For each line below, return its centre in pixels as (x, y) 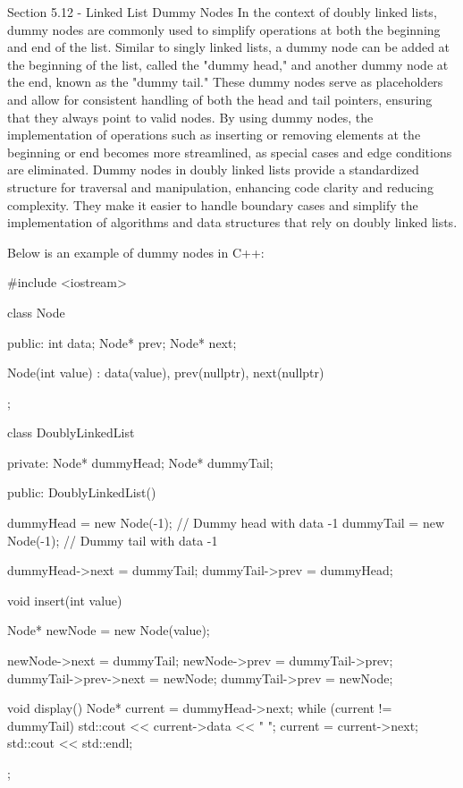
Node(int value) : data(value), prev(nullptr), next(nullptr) (166, 373)
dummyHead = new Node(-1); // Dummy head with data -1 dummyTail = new (226, 523)
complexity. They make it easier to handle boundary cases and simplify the (213, 204)
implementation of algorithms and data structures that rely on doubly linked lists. (232, 222)
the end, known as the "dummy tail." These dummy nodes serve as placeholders (225, 82)
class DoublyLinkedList (71, 432)
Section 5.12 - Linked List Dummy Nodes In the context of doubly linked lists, (222, 12)
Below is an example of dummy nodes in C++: (136, 252)
